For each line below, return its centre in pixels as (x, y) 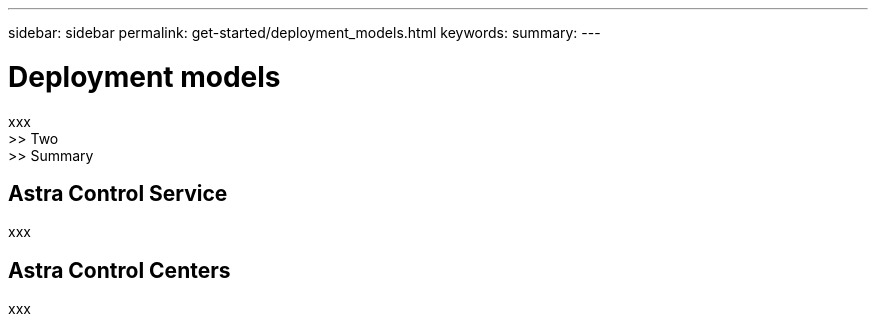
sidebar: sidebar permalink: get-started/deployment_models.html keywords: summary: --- (304, 32)
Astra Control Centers (119, 270)
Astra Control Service (118, 193)
